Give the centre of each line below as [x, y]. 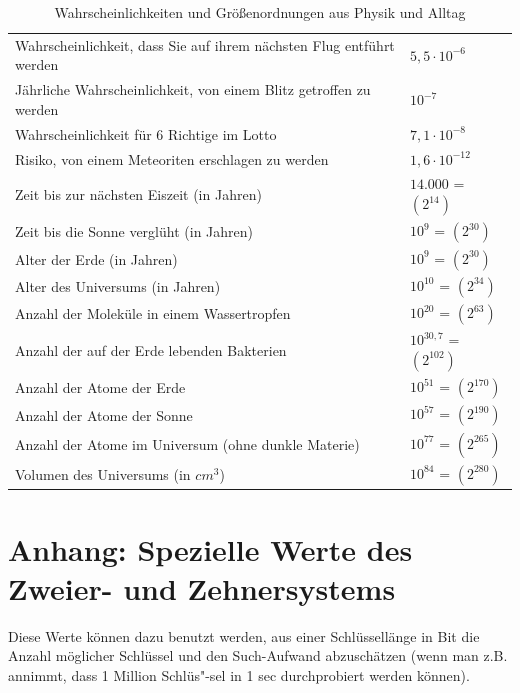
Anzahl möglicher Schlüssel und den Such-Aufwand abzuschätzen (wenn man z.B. [258, 655]
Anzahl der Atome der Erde [100, 387]
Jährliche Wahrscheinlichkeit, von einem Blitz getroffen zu [193, 89]
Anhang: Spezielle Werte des [210, 548]
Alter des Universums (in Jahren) [118, 285]
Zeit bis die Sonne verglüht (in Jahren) [134, 231]
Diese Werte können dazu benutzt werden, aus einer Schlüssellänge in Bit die [244, 635]
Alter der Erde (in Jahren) [96, 258]
